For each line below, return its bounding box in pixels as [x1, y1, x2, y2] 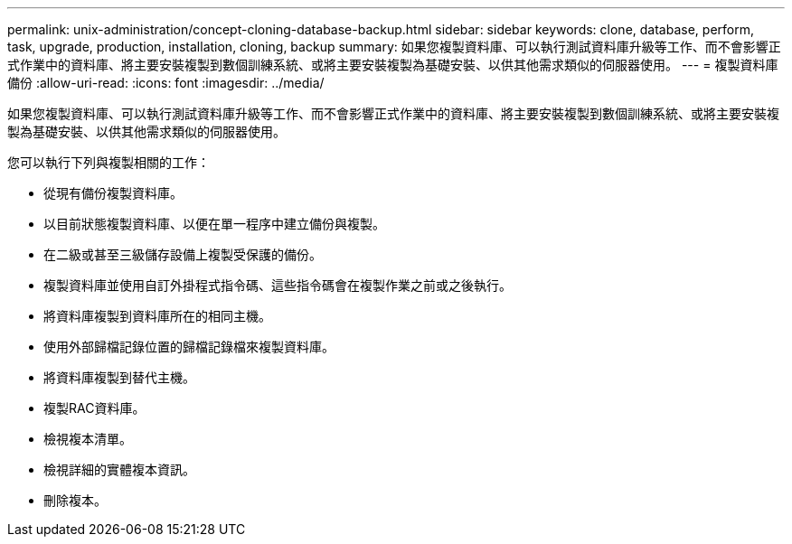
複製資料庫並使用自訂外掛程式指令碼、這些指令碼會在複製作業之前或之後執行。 [43, 277, 512, 293]
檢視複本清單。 [43, 431, 132, 446]
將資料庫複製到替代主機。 [43, 370, 195, 385]
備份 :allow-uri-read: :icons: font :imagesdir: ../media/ [7, 75, 325, 90]
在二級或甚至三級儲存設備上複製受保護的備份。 [43, 247, 322, 262]
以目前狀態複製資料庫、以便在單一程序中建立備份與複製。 [43, 216, 385, 231]
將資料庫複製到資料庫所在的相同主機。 [43, 308, 271, 324]
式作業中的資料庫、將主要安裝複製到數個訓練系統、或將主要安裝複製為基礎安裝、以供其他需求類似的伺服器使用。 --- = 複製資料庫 [7, 57, 778, 72]
